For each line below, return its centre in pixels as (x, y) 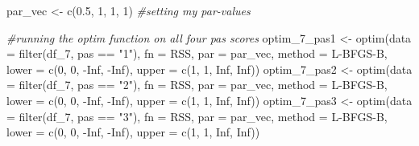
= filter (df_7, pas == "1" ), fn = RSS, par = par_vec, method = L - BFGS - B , (197, 53)
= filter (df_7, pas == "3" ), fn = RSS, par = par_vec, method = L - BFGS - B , (197, 116)
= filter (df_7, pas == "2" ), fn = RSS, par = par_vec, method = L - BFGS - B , (197, 85)
